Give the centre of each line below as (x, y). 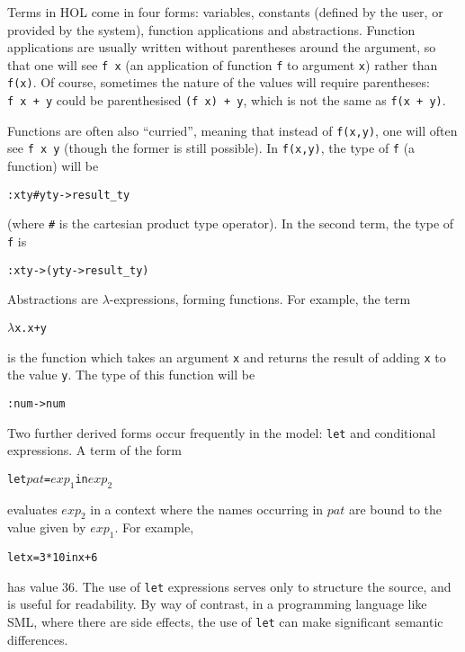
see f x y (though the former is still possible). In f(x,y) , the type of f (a (211, 148)
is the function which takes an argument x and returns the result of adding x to (227, 357)
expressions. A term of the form (94, 450)
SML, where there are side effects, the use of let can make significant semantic (225, 622)
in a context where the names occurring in (207, 509)
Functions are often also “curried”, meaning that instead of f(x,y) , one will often (232, 130)
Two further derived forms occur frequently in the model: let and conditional (222, 432)
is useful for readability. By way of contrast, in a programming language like (217, 604)
